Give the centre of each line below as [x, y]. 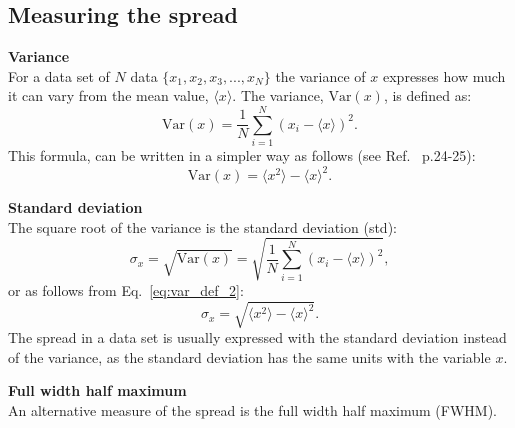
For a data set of [59, 75]
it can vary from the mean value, [108, 95]
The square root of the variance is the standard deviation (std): [202, 226]
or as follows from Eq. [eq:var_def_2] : [126, 289]
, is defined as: [427, 95]
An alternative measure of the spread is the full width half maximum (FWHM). [253, 409]
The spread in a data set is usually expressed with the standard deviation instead [257, 337]
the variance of [320, 75]
